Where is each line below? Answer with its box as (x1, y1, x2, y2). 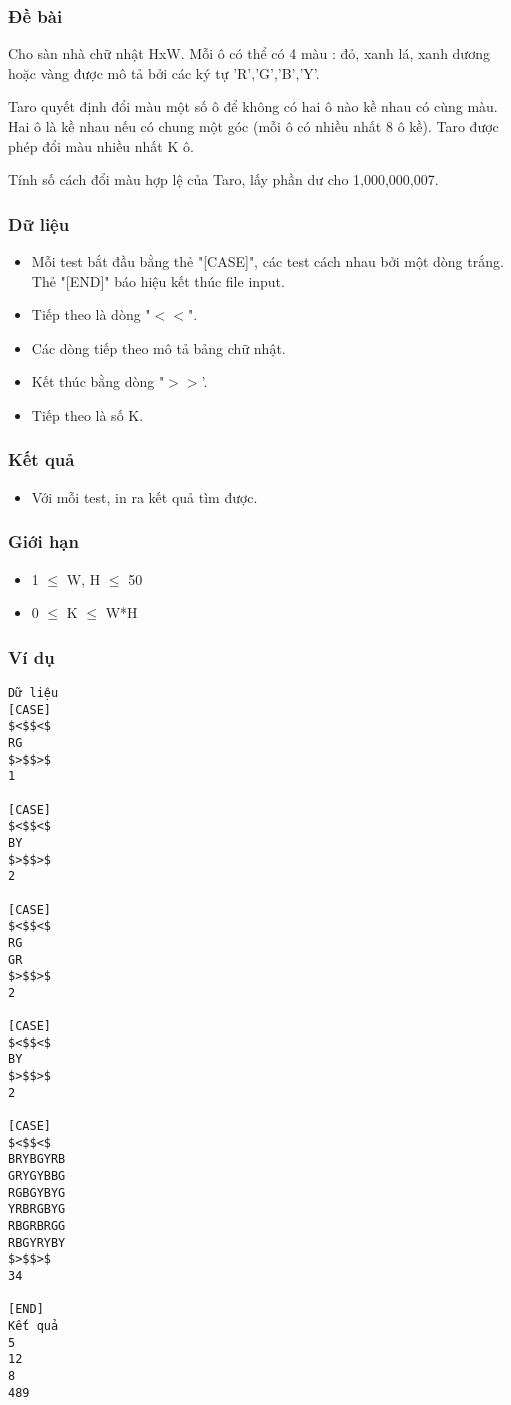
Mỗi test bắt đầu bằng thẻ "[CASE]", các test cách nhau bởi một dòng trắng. (31, 251, 504, 271)
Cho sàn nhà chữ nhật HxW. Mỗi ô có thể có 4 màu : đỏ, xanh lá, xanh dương (8, 43, 490, 64)
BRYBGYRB (8, 1152, 66, 1167)
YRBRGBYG (8, 1202, 66, 1217)
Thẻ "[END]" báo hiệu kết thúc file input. (31, 270, 285, 291)
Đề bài (8, 3, 63, 28)
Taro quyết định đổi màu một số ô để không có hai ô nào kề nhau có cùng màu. (8, 96, 498, 117)
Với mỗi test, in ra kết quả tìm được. (31, 486, 258, 507)
